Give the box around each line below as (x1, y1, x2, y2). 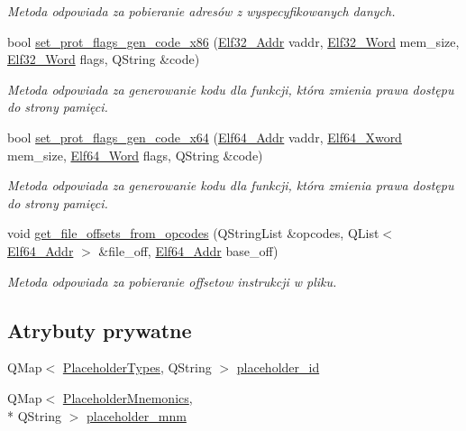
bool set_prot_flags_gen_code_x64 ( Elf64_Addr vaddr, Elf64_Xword (7, 127, 402, 146)
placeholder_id (236, 358, 320, 377)
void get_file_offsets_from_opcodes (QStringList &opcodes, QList (7, 224, 379, 243)
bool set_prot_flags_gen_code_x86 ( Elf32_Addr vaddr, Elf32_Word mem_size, (7, 32, 460, 50)
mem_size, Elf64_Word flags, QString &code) (7, 145, 263, 164)
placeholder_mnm (86, 406, 187, 425)
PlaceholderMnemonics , (62, 388, 193, 407)
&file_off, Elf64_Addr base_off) (98, 241, 279, 260)
